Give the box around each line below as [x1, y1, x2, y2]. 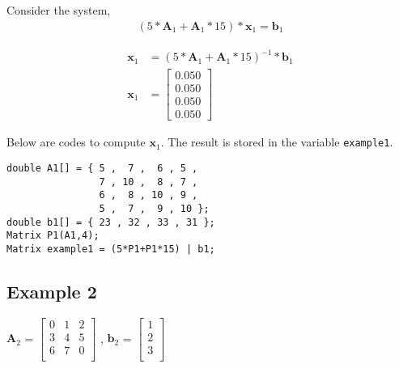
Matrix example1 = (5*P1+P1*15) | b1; [6, 243, 215, 255]
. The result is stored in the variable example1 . [160, 133, 393, 150]
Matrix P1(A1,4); [6, 230, 100, 242]
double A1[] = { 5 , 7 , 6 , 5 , [6, 162, 198, 174]
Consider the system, [6, 2, 111, 18]
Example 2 [6, 278, 97, 303]
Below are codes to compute [6, 133, 146, 150]
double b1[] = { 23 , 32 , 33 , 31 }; [6, 216, 215, 228]
